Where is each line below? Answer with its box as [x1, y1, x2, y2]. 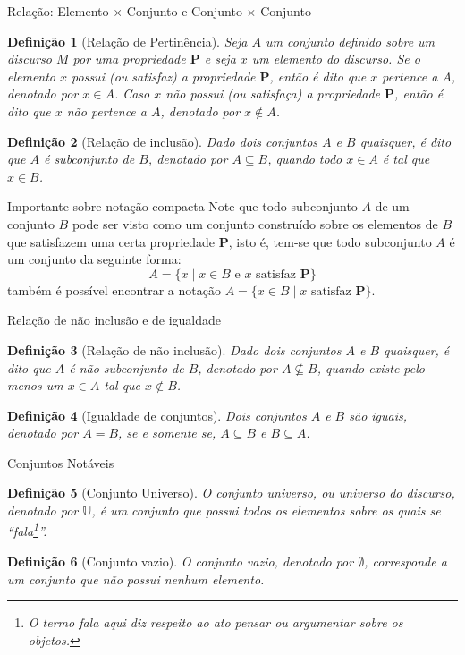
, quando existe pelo [317, 358, 425, 377]
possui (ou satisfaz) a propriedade [72, 66, 256, 85]
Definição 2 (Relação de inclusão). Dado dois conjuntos [7, 132, 318, 150]
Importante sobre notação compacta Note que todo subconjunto [7, 197, 358, 216]
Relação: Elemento [7, 2, 109, 20]
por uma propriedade [72, 49, 186, 68]
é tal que [382, 149, 430, 168]
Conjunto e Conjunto [126, 2, 242, 20]
